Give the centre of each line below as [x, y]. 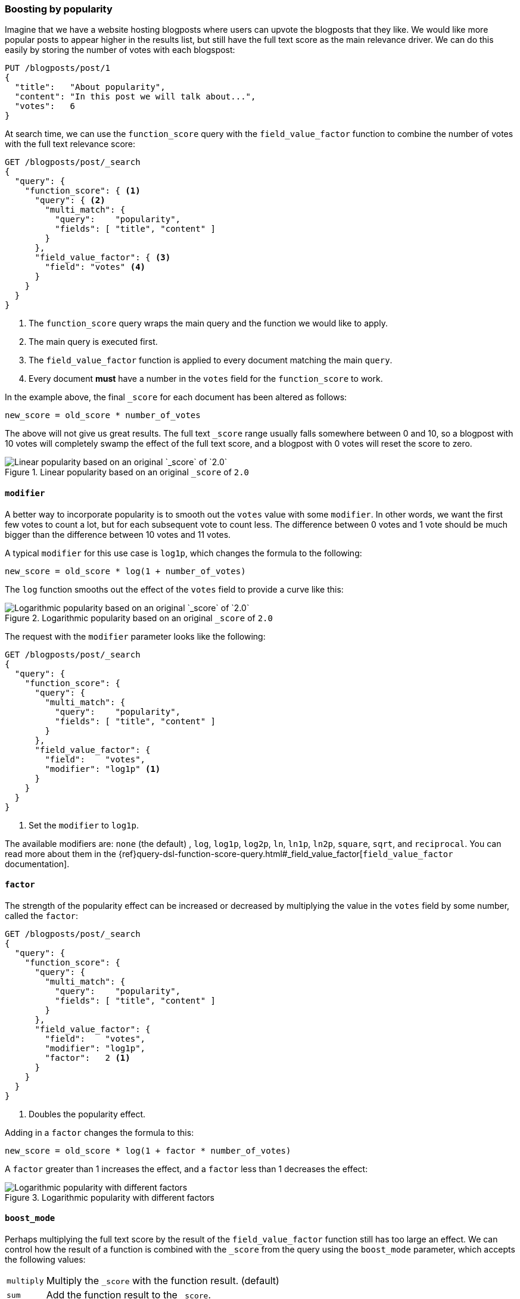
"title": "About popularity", [90, 87]
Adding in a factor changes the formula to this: [99, 1132]
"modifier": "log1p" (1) [103, 769]
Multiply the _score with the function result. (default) [163, 1281]
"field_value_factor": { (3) [103, 258]
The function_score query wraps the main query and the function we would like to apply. [208, 323]
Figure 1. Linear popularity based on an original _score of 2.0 [127, 472]
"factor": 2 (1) [88, 1057]
